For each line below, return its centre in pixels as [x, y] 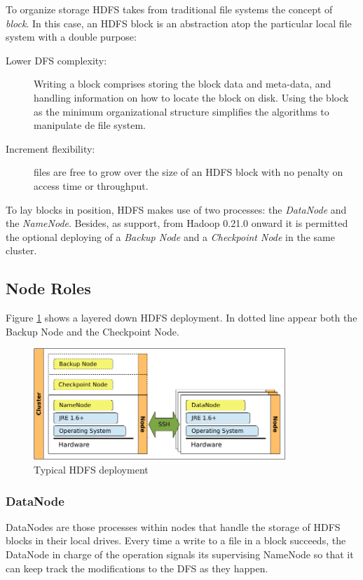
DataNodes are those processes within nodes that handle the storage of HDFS [173, 526]
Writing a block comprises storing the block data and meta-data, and [183, 84]
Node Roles [48, 288]
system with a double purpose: [71, 37]
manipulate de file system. [90, 125]
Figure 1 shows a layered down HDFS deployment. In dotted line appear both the [181, 318]
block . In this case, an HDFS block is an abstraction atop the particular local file [179, 23]
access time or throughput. [91, 185]
